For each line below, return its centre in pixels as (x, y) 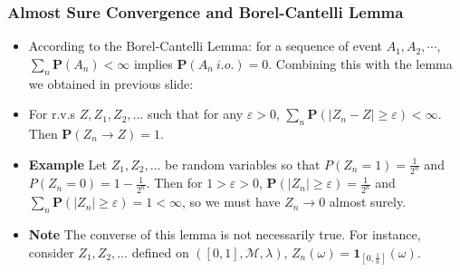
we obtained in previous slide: (111, 83)
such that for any (195, 114)
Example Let (67, 164)
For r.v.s (52, 114)
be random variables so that (243, 164)
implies (153, 63)
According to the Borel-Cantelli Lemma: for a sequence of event (205, 46)
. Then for (174, 183)
